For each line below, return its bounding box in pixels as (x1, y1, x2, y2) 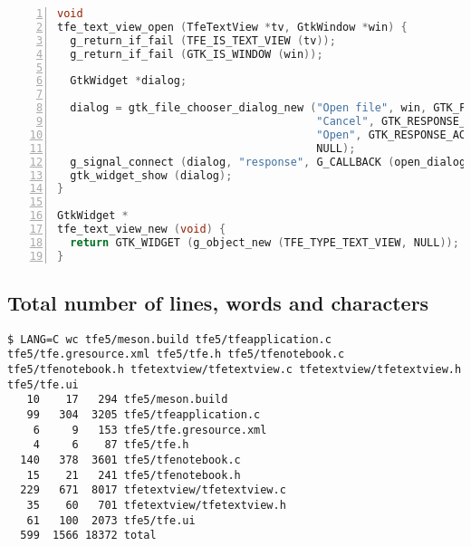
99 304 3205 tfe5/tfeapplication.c (26, 408, 261, 422)
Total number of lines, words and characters (7, 289, 429, 317)
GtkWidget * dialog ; (70, 74, 187, 88)
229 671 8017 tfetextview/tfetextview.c (20, 484, 286, 497)
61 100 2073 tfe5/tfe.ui (26, 513, 196, 527)
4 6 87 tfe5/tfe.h (33, 438, 189, 452)
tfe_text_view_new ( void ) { (57, 223, 226, 235)
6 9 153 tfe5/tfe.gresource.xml (33, 423, 267, 436)
